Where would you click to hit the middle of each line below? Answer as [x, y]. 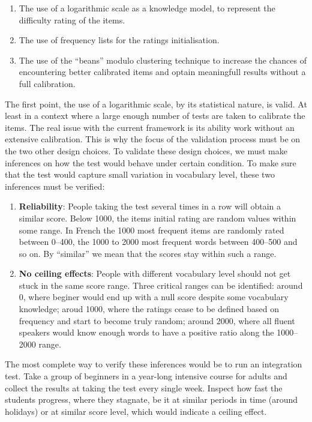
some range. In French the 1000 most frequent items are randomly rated [151, 230]
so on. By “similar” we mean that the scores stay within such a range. [148, 253]
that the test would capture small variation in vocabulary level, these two [140, 174]
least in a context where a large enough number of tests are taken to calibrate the [155, 116]
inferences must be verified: [55, 186]
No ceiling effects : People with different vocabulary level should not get [155, 273]
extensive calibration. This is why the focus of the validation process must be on [153, 139]
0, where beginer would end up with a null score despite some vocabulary [154, 297]
